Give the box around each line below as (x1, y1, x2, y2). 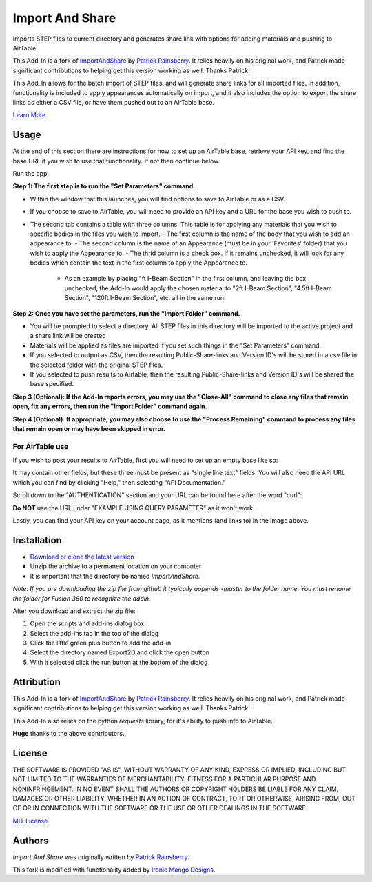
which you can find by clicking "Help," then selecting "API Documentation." (12, 478, 226, 486)
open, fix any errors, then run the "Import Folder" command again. (12, 402, 207, 410)
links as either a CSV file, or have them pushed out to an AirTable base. (12, 98, 215, 106)
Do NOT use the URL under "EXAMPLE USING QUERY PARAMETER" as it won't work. (12, 503, 255, 512)
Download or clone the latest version (30, 552, 134, 561)
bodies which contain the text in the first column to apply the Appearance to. (30, 259, 248, 267)
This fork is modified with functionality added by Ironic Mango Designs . (12, 865, 216, 874)
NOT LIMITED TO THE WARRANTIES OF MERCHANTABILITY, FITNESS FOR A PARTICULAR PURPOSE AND (12, 775, 316, 783)
